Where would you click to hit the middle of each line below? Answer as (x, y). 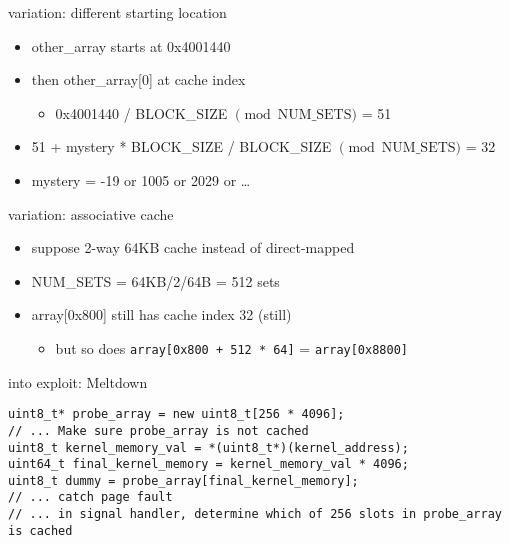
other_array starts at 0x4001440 (131, 45)
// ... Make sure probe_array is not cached (158, 430)
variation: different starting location (117, 12)
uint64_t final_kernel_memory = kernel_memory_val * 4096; (208, 464)
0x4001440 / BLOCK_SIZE (141, 112)
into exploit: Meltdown (78, 381)
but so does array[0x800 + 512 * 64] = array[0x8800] (231, 347)
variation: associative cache (91, 213)
